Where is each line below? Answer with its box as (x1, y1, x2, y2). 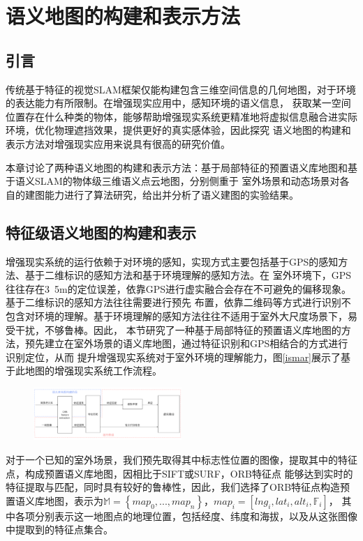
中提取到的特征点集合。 (6, 522, 113, 537)
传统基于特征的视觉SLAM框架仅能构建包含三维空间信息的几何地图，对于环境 (6, 82, 356, 96)
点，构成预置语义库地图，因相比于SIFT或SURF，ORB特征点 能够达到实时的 (6, 466, 353, 480)
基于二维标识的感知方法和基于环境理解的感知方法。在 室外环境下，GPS (24, 268, 351, 282)
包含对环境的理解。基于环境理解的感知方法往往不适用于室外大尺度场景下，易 (6, 308, 357, 323)
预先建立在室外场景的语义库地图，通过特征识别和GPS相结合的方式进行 (24, 336, 348, 351)
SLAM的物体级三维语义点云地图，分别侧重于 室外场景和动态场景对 (34, 174, 340, 188)
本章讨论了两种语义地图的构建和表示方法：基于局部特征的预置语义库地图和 (6, 160, 348, 174)
